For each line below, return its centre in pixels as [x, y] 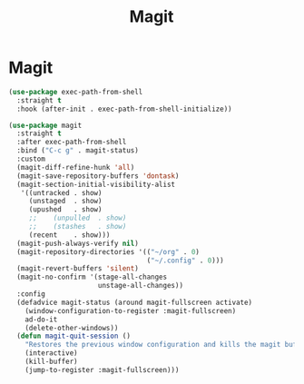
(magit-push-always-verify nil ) [78, 243]
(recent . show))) [69, 235]
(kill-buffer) [51, 362]
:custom [31, 159]
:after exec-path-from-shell [72, 143]
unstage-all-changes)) [140, 286]
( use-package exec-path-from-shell [76, 92]
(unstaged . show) [65, 202]
